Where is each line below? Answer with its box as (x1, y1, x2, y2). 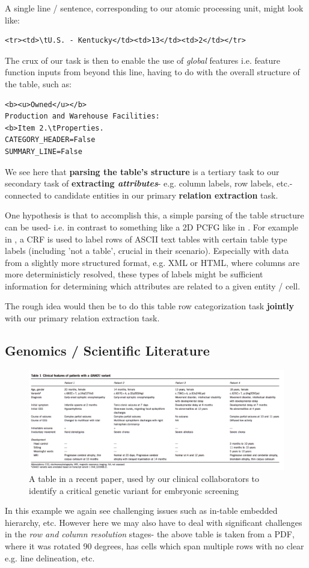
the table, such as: (5, 77, 72, 90)
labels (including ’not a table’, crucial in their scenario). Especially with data (5, 244, 289, 257)
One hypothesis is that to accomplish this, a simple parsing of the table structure (5, 209, 304, 221)
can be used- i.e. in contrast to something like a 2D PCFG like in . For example (5, 220, 299, 233)
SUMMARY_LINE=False (5, 147, 82, 156)
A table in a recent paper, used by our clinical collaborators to (29, 472, 260, 485)
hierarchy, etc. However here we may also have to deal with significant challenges (5, 516, 302, 528)
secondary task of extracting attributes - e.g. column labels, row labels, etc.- (5, 177, 293, 190)
